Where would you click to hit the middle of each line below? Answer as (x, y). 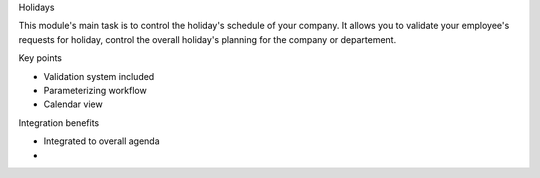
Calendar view (73, 104)
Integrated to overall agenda (101, 141)
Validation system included (99, 76)
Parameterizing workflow (95, 90)
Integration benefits (59, 122)
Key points (40, 58)
